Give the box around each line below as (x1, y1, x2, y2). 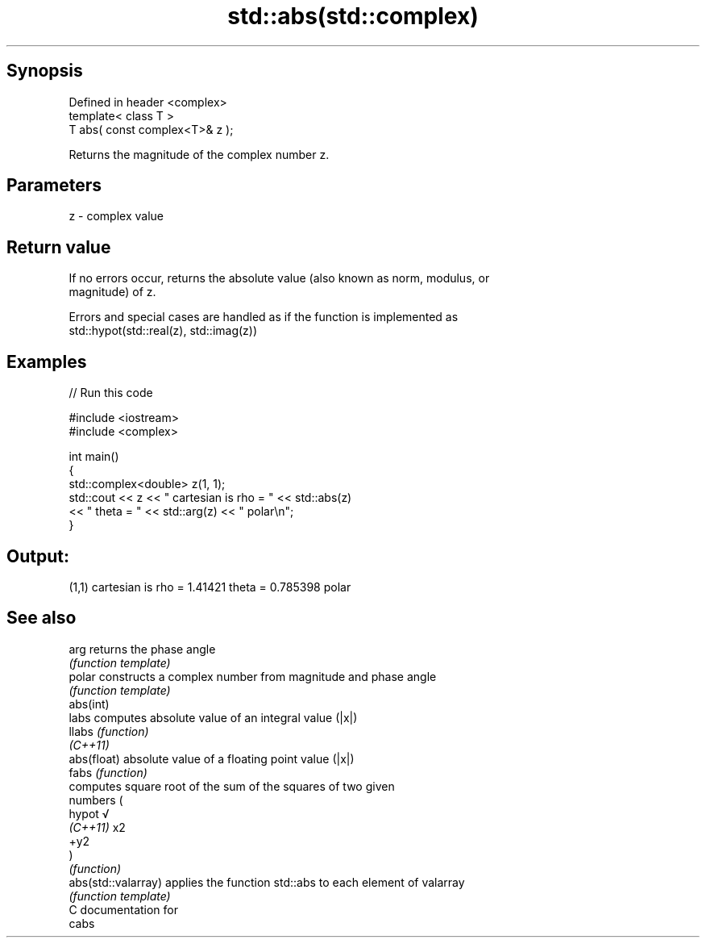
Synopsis (6, 61, 83, 81)
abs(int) (69, 696, 110, 711)
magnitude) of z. (69, 285, 156, 299)
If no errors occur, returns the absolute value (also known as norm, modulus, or (69, 271, 490, 286)
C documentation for (69, 902, 179, 917)
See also (6, 608, 77, 629)
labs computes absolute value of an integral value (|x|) (69, 710, 358, 725)
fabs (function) (69, 765, 147, 779)
